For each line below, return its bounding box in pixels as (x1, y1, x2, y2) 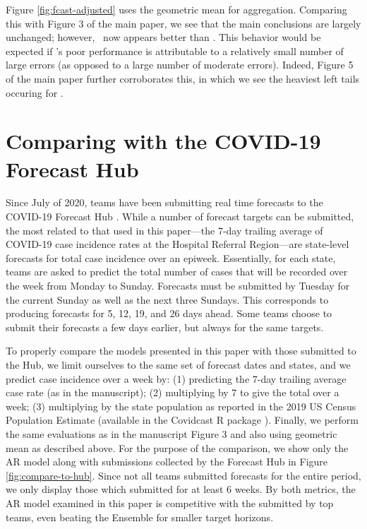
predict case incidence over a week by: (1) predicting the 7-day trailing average (6, 371, 347, 386)
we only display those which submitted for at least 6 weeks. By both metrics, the (6, 482, 356, 497)
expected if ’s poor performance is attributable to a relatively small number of (6, 43, 344, 58)
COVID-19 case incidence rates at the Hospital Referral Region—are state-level (6, 237, 349, 251)
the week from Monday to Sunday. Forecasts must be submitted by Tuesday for (6, 278, 350, 293)
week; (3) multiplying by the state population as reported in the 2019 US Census (6, 398, 356, 413)
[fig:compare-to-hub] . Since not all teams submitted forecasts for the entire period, (6, 468, 361, 482)
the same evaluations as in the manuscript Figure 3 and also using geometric (6, 426, 337, 441)
